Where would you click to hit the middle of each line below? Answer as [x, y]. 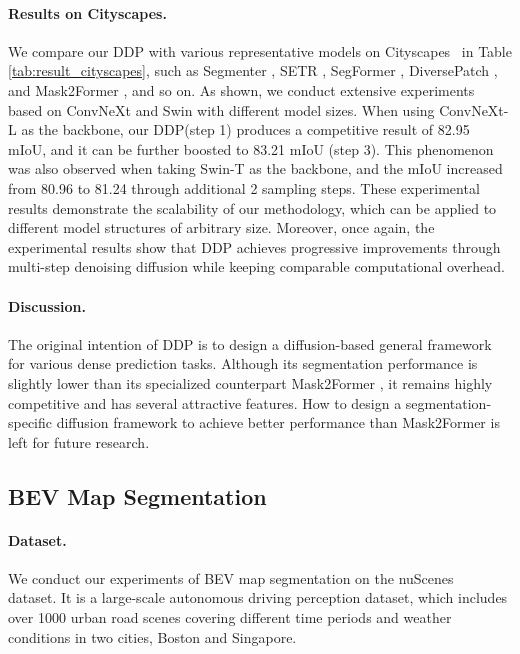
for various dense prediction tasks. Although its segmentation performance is [243, 363]
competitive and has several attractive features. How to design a [205, 402]
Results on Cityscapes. [87, 12]
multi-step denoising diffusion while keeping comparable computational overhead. [256, 266]
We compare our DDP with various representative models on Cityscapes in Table [260, 50]
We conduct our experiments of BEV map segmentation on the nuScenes [231, 577]
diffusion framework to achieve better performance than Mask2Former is [278, 422]
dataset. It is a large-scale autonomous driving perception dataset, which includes [258, 597]
